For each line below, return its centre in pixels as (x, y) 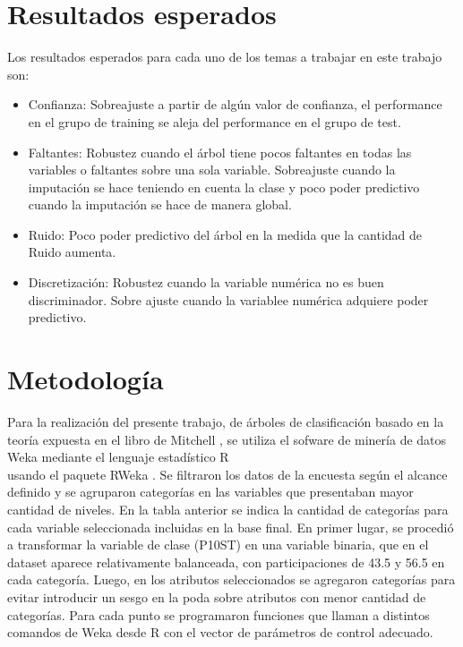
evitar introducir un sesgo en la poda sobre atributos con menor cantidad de (217, 596)
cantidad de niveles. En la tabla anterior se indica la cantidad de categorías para (228, 509)
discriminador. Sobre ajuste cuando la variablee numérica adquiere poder (228, 299)
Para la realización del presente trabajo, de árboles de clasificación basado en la (226, 421)
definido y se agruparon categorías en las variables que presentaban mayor (210, 492)
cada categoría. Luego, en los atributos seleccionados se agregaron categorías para (231, 579)
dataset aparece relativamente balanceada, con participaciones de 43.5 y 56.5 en (226, 562)
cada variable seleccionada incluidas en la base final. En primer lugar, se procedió (231, 527)
